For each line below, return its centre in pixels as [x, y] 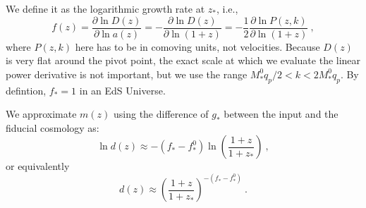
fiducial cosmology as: [53, 127]
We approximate [41, 114]
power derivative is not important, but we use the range [127, 74]
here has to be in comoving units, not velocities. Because [197, 46]
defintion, [26, 90]
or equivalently [38, 166]
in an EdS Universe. [122, 90]
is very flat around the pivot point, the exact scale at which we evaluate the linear [183, 60]
